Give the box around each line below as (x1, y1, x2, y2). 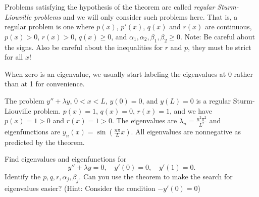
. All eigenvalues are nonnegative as (131, 126, 241, 137)
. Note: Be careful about (180, 31, 255, 41)
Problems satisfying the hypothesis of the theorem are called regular (5, 2, 215, 12)
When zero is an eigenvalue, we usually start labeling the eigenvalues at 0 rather (5, 68, 253, 79)
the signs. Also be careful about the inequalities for (5, 41, 163, 52)
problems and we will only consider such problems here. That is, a (34, 11, 238, 22)
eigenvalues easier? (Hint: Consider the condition (5, 182, 156, 193)
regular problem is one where (5, 21, 94, 32)
